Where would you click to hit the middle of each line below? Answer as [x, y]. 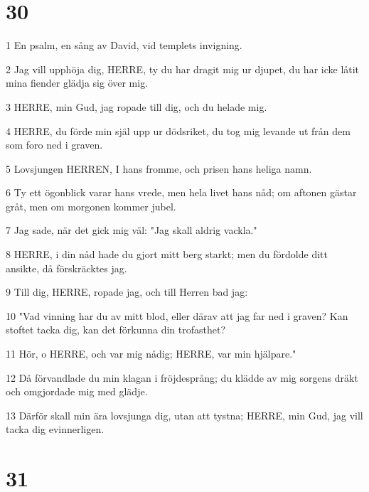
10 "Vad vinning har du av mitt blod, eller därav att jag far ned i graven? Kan [177, 315]
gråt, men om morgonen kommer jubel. [91, 206]
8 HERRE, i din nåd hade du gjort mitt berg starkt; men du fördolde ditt [167, 254]
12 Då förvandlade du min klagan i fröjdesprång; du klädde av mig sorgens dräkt [182, 377]
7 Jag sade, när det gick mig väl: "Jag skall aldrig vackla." [132, 230]
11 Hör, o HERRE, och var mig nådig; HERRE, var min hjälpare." [151, 354]
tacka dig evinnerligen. [55, 429]
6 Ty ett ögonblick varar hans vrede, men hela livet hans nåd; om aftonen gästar [181, 192]
